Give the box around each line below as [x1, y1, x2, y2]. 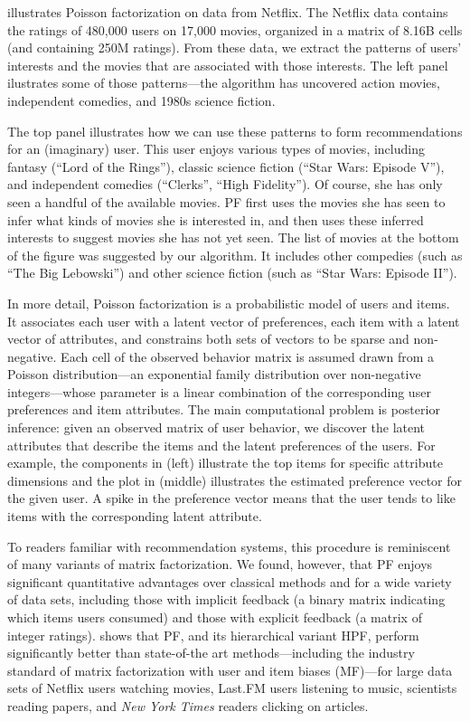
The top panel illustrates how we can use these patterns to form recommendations [7, 121, 463, 140]
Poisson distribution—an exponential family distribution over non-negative [7, 365, 421, 384]
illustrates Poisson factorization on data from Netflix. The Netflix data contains [7, 3, 448, 21]
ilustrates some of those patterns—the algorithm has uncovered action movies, [7, 73, 440, 92]
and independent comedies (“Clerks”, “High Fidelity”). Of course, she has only [7, 175, 443, 194]
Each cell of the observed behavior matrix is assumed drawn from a [61, 346, 435, 365]
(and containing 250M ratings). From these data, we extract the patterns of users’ [7, 38, 462, 57]
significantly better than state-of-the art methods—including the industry [7, 643, 415, 662]
